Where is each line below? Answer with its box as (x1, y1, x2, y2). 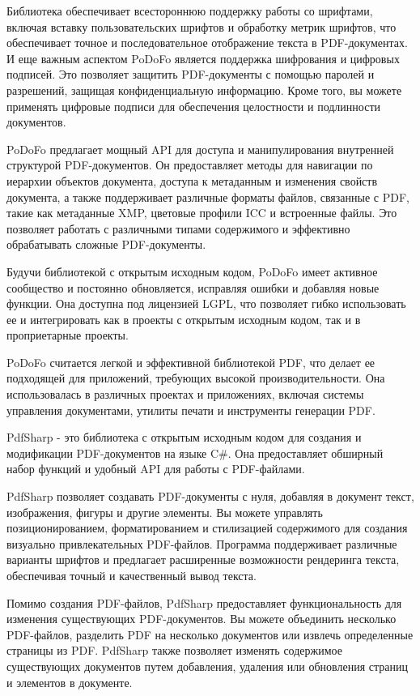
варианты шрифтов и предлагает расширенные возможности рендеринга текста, (6, 551, 400, 568)
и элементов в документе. (6, 673, 133, 690)
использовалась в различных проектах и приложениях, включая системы (6, 386, 364, 403)
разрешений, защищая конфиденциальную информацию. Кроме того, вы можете (6, 81, 402, 98)
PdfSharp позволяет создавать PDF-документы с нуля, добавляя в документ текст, (6, 488, 414, 505)
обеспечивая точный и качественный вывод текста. (6, 567, 257, 583)
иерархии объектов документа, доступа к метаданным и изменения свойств (6, 172, 378, 189)
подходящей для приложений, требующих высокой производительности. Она (6, 369, 385, 386)
